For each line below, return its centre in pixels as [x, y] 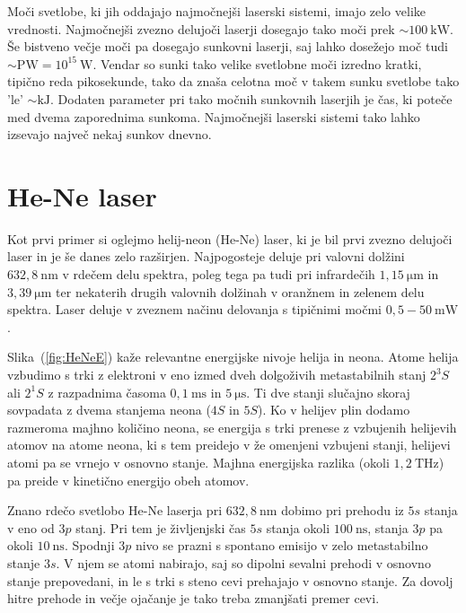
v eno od [31, 527]
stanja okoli [298, 527]
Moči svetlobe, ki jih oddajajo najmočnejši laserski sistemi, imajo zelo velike [217, 11]
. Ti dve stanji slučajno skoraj [328, 392]
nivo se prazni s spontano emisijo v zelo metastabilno [281, 545]
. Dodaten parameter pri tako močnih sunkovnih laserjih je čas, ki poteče [251, 98]
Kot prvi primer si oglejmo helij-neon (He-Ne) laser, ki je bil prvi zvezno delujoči [230, 238]
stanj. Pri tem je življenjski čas [161, 527]
